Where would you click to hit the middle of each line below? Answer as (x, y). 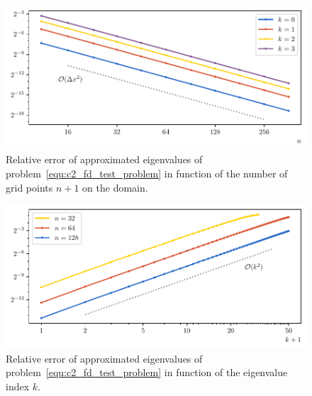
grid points (29, 187)
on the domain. (115, 187)
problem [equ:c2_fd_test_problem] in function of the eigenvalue (147, 372)
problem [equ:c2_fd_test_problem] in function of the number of (147, 173)
